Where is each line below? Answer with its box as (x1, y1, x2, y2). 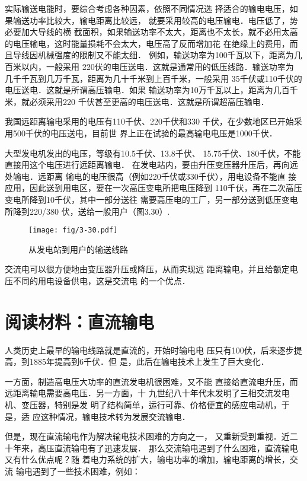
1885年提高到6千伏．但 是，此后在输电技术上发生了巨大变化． (29, 355, 269, 368)
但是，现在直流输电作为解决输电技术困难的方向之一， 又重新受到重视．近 (5, 430, 290, 442)
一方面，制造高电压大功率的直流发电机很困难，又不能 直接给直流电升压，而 (5, 375, 298, 387)
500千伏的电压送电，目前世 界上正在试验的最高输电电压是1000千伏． (12, 126, 277, 139)
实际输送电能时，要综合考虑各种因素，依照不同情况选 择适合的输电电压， (5, 2, 290, 14)
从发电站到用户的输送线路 (28, 243, 128, 255)
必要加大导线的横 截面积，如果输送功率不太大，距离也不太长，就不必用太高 (5, 26, 298, 38)
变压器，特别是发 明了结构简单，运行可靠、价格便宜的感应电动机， (21, 399, 282, 411)
